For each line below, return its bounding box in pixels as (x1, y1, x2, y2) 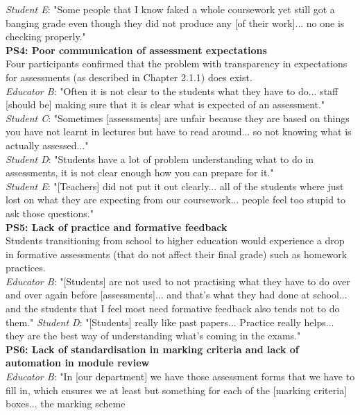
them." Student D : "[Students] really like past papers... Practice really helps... (6, 314, 334, 329)
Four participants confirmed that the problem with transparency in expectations (6, 56, 348, 71)
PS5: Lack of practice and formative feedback (6, 219, 228, 234)
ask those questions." (6, 205, 94, 220)
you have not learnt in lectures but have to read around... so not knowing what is (6, 124, 352, 139)
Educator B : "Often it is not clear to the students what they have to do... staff (6, 83, 338, 98)
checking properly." (6, 29, 86, 44)
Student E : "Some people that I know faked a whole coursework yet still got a (6, 2, 335, 16)
